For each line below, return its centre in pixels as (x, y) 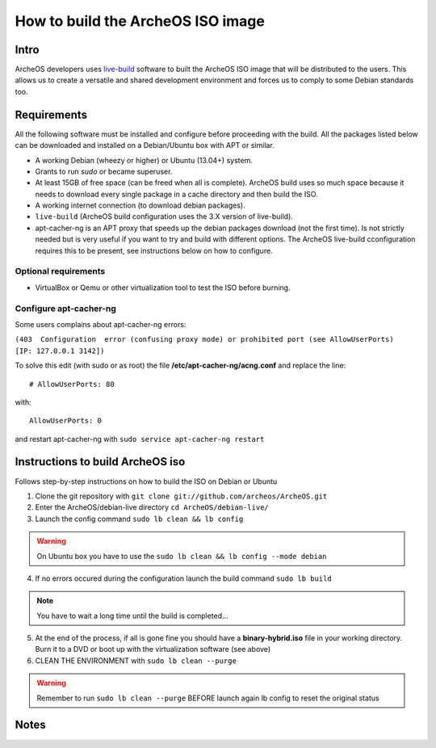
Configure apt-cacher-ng (66, 309)
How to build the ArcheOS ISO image (140, 21)
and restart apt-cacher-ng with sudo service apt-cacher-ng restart (140, 439)
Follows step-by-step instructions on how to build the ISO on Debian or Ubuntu (146, 481)
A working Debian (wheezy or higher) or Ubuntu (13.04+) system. (144, 160)
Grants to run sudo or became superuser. (104, 171)
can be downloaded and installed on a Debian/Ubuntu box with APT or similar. (145, 145)
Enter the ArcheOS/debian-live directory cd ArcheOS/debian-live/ (152, 507)
